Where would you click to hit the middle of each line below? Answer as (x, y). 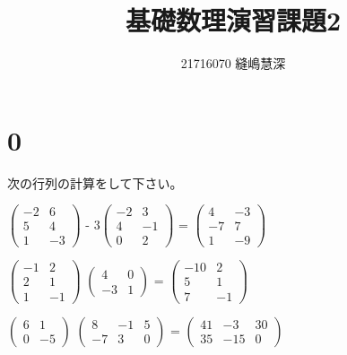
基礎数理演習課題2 (233, 20)
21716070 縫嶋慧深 (233, 63)
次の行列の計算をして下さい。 (95, 182)
